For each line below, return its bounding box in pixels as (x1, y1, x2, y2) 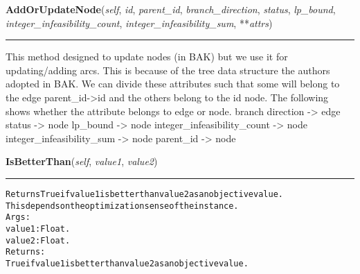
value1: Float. (6, 223, 71, 234)
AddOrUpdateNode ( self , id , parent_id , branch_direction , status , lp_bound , (6, 2, 336, 16)
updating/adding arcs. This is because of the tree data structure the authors (6, 62, 330, 77)
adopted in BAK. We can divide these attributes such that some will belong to (6, 76, 340, 91)
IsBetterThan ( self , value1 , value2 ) (6, 154, 158, 169)
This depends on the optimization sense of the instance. (6, 200, 239, 211)
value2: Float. (6, 235, 71, 246)
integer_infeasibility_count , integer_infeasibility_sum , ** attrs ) (6, 15, 273, 30)
